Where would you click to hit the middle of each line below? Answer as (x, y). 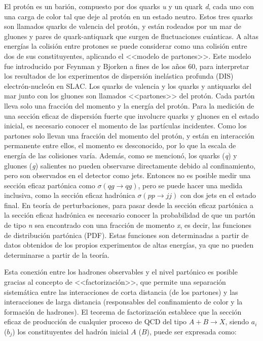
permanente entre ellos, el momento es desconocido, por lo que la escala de (120, 145)
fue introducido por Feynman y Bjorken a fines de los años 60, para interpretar (127, 66)
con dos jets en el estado (218, 195)
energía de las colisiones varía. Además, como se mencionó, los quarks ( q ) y (121, 155)
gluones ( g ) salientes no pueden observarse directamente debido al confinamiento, (130, 165)
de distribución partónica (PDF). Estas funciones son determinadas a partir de (126, 235)
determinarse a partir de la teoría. (57, 254)
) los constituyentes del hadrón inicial (70, 331)
